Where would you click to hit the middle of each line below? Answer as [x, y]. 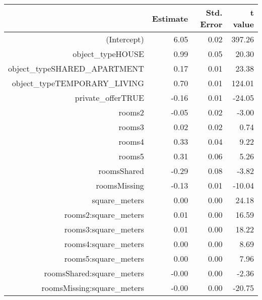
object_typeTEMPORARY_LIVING [78, 83]
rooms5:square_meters [104, 258]
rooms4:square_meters [104, 244]
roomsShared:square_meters [94, 273]
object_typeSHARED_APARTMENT [76, 68]
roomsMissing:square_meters [93, 288]
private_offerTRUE [109, 98]
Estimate [170, 18]
